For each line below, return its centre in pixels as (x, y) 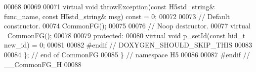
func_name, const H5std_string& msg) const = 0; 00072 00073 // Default (117, 16)
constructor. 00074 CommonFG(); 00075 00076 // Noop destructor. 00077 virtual (127, 26)
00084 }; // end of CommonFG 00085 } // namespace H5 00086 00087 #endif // (127, 54)
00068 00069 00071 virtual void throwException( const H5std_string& (109, 6)
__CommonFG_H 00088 (43, 64)
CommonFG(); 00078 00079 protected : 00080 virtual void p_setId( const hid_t (126, 35)
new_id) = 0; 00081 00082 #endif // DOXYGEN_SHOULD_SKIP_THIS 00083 (128, 45)
